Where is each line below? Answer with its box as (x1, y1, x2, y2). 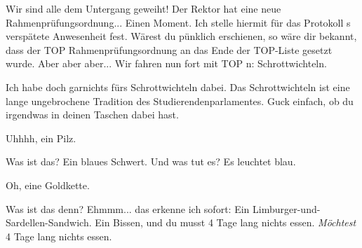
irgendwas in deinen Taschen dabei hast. (6, 107, 179, 122)
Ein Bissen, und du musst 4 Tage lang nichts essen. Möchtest (95, 215, 356, 230)
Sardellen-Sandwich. (6, 215, 92, 230)
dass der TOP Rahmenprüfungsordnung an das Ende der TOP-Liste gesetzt (6, 42, 333, 57)
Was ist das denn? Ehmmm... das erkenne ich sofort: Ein (6, 201, 250, 216)
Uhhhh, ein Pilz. (6, 130, 76, 145)
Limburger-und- (253, 201, 321, 216)
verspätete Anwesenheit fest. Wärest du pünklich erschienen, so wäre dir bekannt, (6, 29, 357, 43)
